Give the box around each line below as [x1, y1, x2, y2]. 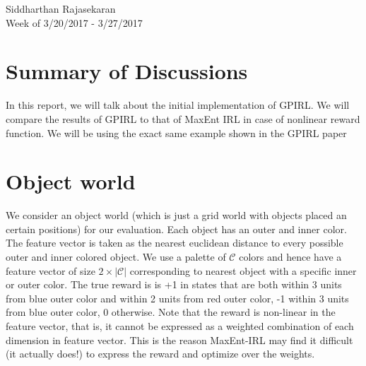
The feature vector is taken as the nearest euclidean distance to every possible [6, 235, 343, 250]
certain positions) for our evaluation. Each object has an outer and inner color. [6, 221, 347, 236]
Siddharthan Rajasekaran [6, 1, 116, 16]
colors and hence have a [239, 249, 342, 264]
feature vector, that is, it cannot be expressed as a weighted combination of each [6, 318, 354, 333]
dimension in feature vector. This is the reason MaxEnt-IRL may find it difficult [6, 332, 353, 347]
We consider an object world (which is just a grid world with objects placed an [6, 208, 347, 223]
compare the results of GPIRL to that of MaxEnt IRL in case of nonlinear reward [6, 111, 360, 126]
